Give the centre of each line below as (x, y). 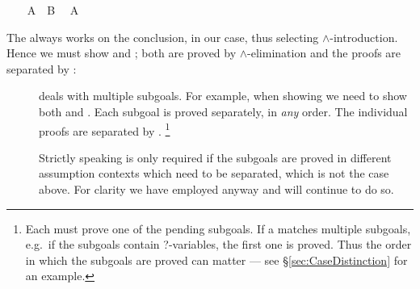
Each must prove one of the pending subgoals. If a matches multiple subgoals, (218, 228)
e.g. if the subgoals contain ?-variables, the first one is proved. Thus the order (218, 244)
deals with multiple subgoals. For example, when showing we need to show (223, 96)
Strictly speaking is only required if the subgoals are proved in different (215, 157)
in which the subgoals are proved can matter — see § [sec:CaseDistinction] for (216, 260)
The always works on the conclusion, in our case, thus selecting (163, 37)
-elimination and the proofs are (324, 53)
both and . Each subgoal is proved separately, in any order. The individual (223, 111)
